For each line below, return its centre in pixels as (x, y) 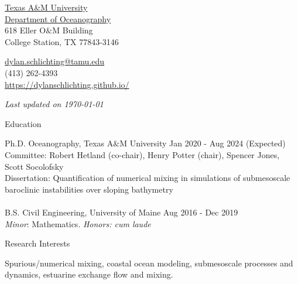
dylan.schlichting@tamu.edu (55, 61)
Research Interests (37, 243)
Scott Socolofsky (34, 166)
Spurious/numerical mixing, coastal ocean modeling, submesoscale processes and (149, 263)
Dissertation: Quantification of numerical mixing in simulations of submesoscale (148, 178)
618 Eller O (25, 30)
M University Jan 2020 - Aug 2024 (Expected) (203, 143)
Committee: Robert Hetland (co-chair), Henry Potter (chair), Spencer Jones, (142, 154)
